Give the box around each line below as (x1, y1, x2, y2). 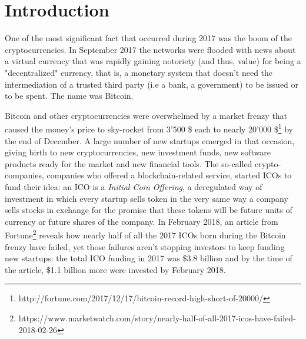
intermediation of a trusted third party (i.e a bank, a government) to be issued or (5, 78, 299, 90)
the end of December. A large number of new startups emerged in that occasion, (5, 134, 295, 147)
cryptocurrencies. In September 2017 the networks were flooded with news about (5, 43, 296, 55)
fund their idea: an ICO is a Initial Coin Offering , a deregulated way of (5, 180, 262, 192)
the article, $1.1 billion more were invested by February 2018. (5, 263, 226, 275)
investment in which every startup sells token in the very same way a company (5, 192, 288, 204)
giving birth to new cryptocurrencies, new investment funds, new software (5, 146, 271, 158)
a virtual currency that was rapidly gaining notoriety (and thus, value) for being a (5, 55, 301, 67)
